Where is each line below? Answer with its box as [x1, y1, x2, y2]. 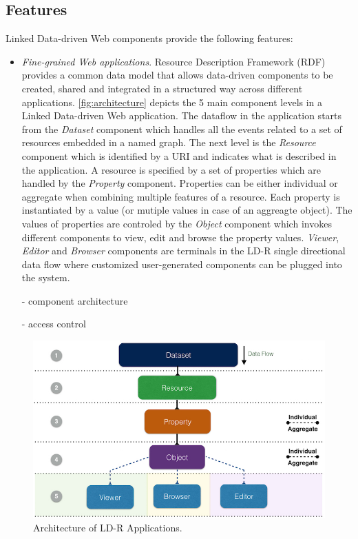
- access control [21, 316, 86, 331]
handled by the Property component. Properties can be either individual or [21, 176, 338, 190]
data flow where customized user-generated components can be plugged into [21, 256, 342, 271]
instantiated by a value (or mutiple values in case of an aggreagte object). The [21, 203, 352, 217]
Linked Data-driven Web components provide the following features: [6, 31, 293, 45]
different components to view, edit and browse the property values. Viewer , [21, 230, 339, 244]
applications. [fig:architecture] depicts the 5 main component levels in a [21, 94, 323, 109]
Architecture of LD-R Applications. [33, 520, 182, 535]
